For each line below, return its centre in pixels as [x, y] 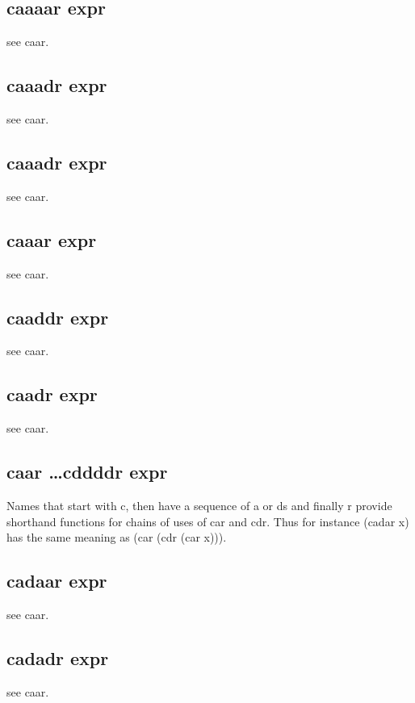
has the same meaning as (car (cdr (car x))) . [117, 537]
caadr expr [52, 394]
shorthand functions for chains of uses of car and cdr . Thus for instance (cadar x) [208, 521]
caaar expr [52, 239]
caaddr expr [58, 317]
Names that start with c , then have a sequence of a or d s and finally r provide [199, 505]
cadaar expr [57, 581]
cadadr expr [58, 657]
